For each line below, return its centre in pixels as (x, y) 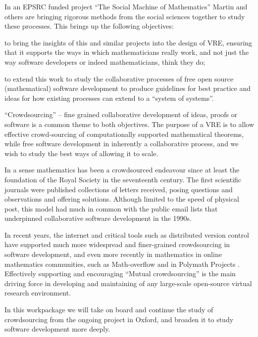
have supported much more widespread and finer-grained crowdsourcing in (117, 244)
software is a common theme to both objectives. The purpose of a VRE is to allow (129, 124)
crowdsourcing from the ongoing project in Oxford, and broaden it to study (119, 319)
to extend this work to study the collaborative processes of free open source (119, 78)
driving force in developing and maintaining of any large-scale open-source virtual (128, 283)
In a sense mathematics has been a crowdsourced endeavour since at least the (122, 170)
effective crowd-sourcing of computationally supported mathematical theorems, (124, 134)
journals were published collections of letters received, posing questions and (119, 189)
